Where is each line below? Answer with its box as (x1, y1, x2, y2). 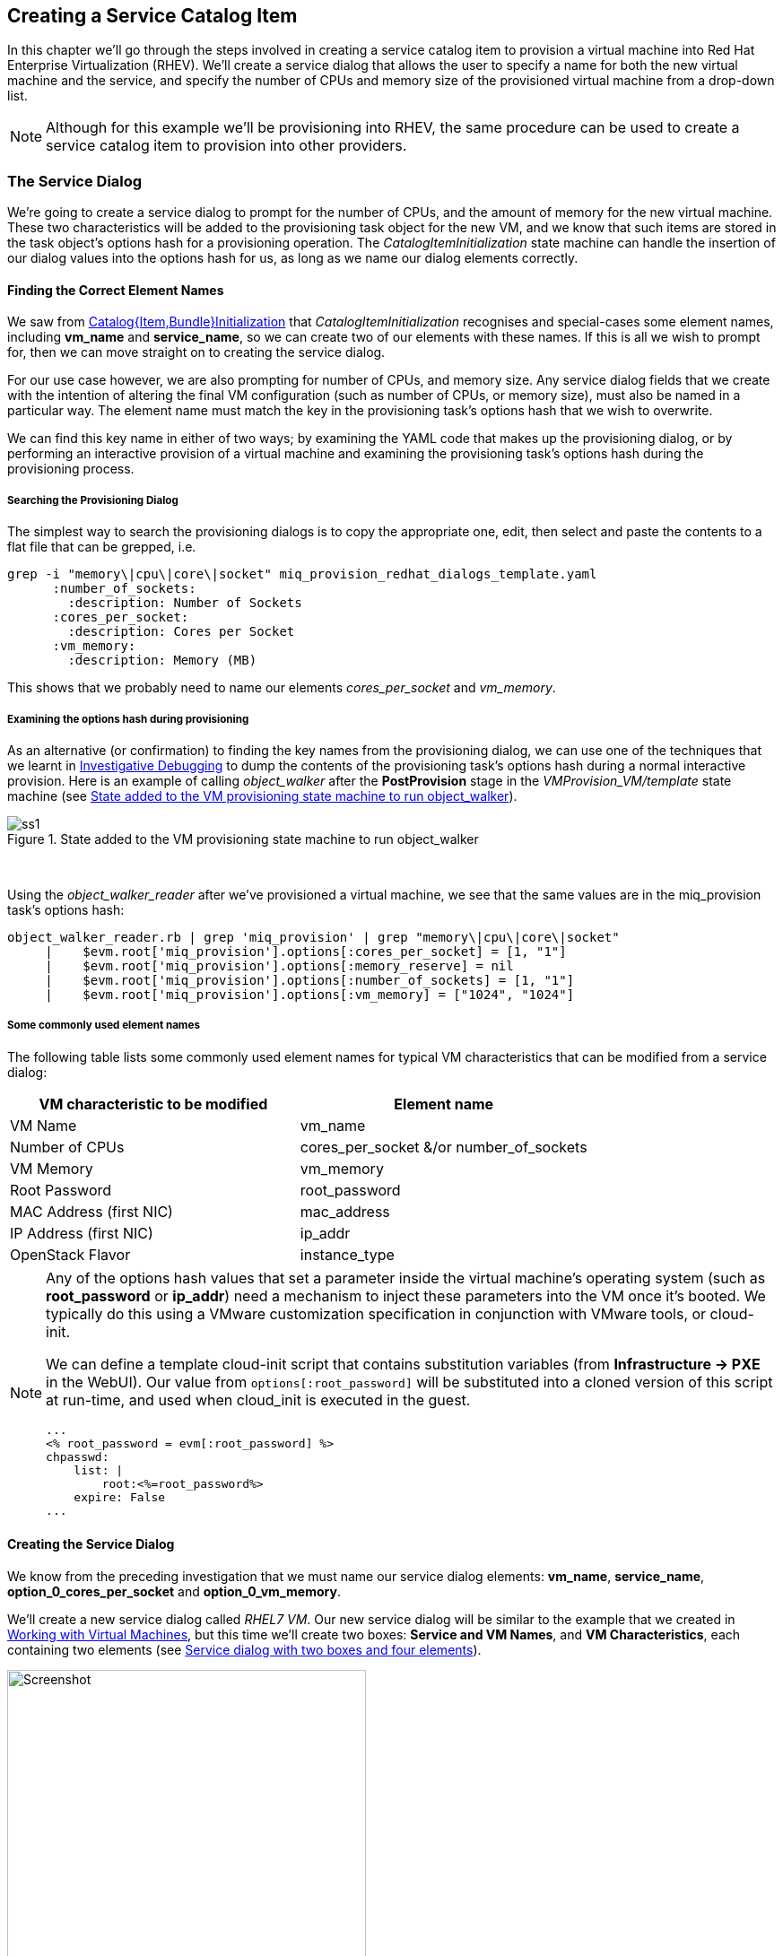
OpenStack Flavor (10, 1245, 131, 1264)
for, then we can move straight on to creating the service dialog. (7, 344, 386, 361)
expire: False (74, 1490, 166, 1504)
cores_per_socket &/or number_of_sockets (300, 1137, 587, 1156)
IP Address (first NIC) (10, 1223, 153, 1242)
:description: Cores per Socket (67, 624, 295, 639)
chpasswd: (46, 1449, 109, 1464)
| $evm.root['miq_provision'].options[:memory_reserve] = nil (45, 958, 514, 973)
